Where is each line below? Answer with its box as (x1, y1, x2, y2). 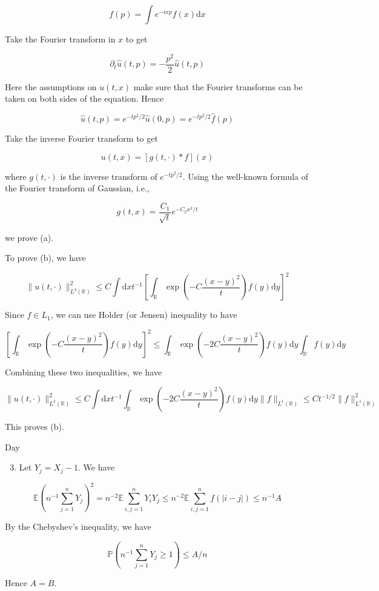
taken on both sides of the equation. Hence (5, 92, 164, 105)
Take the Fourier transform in (5, 33, 116, 45)
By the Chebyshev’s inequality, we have (5, 520, 151, 532)
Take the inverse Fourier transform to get (5, 132, 158, 145)
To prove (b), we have (5, 251, 86, 264)
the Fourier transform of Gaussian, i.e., (5, 182, 150, 194)
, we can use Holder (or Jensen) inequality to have (50, 308, 237, 321)
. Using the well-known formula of (182, 170, 309, 182)
